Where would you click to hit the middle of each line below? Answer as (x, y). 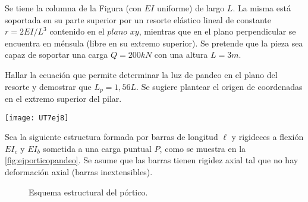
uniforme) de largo (191, 8)
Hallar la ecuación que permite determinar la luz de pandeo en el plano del (141, 74)
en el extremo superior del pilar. (63, 99)
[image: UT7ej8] (37, 118)
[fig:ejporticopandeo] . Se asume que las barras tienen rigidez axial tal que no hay (152, 160)
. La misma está (262, 8)
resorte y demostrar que (48, 86)
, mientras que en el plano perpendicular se (217, 31)
